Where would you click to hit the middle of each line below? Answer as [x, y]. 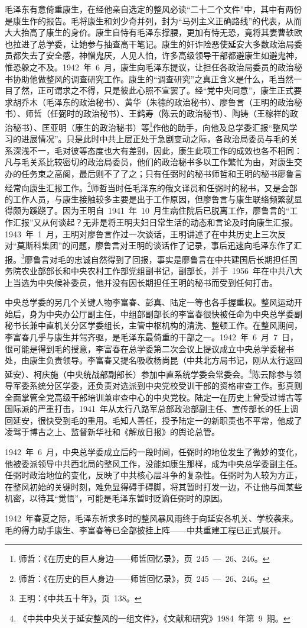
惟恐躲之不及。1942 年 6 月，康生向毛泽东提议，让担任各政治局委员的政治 [149, 67]
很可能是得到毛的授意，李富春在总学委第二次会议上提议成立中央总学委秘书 [149, 348]
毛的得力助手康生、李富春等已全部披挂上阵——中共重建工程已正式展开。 [145, 529]
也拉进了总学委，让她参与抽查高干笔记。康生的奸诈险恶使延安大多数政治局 [149, 44]
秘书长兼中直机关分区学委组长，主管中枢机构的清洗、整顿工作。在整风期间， [153, 325]
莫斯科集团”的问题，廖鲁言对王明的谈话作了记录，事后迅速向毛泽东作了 [155, 245]
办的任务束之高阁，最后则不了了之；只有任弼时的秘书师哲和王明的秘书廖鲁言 [153, 173]
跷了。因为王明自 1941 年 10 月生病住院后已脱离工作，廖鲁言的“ [164, 210]
